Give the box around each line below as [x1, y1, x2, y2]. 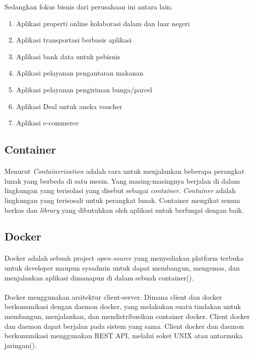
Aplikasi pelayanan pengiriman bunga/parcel [16, 84, 152, 94]
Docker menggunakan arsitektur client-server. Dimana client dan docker [4, 291, 222, 302]
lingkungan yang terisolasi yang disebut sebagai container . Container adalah [4, 185, 236, 196]
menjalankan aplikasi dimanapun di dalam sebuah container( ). [4, 272, 194, 282]
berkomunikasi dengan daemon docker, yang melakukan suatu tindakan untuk [4, 301, 241, 312]
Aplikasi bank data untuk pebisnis [16, 51, 121, 61]
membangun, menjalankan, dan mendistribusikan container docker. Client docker [4, 311, 250, 321]
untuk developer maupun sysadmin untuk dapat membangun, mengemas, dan [4, 263, 240, 273]
